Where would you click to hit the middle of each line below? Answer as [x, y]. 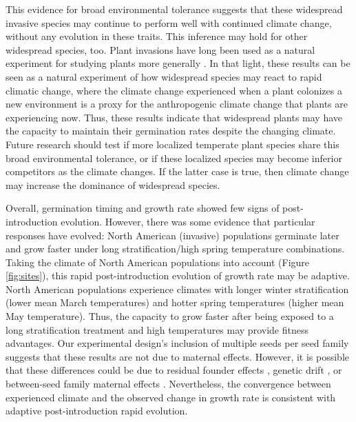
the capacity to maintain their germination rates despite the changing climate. [171, 131]
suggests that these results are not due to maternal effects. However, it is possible [177, 356]
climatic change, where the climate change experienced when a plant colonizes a [174, 90]
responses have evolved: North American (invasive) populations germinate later [172, 235]
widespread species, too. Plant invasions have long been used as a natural [160, 49]
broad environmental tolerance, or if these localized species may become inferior [174, 158]
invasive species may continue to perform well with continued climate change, [169, 22]
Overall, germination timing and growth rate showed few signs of [143, 208]
